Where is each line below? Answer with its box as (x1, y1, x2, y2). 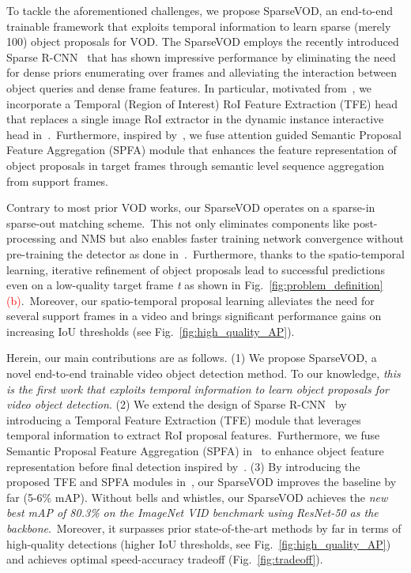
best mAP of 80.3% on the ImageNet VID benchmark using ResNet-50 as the (6, 504, 379, 521)
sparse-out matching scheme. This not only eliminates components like (6, 214, 350, 231)
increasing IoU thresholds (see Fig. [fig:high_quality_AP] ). (6, 322, 295, 339)
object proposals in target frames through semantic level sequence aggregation (6, 156, 385, 173)
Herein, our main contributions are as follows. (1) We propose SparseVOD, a (6, 349, 377, 366)
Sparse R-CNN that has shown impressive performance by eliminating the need (6, 48, 396, 65)
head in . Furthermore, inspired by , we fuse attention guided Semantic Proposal (6, 126, 402, 142)
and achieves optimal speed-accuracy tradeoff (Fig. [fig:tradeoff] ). (6, 551, 323, 567)
